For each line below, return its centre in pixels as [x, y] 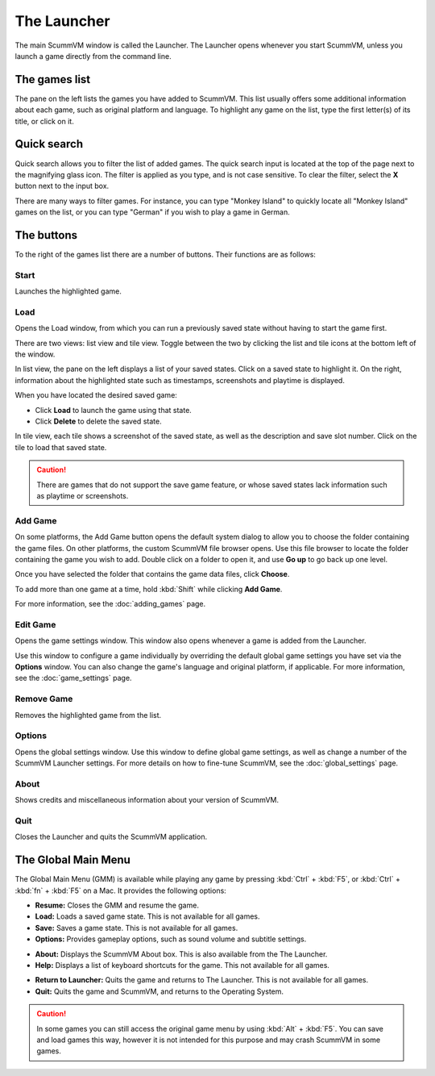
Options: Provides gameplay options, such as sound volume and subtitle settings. [171, 939]
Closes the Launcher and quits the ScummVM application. [111, 837]
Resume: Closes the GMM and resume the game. [117, 905]
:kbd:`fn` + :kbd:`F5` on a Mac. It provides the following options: [121, 890]
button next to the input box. [62, 186]
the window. [35, 354]
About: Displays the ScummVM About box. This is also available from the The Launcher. [181, 954]
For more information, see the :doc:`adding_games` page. [110, 604]
